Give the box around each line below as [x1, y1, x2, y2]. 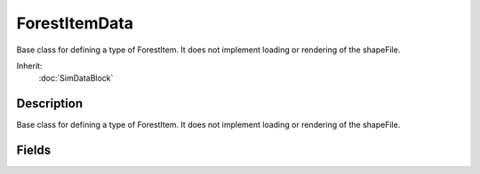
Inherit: [16, 60, 43, 71]
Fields [16, 143, 52, 158]
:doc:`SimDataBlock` [38, 73, 114, 83]
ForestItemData [16, 13, 133, 33]
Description [16, 96, 84, 111]
